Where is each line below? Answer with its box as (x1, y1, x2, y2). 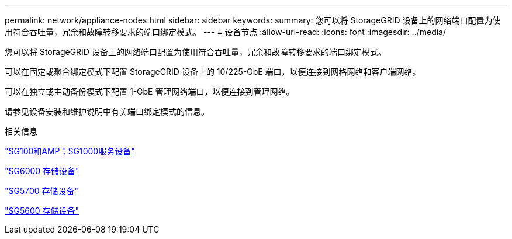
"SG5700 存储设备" (5, 186, 79, 196)
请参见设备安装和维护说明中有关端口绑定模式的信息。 (5, 106, 209, 116)
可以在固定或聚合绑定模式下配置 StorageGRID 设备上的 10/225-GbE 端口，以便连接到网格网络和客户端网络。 (5, 67, 421, 77)
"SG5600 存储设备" (5, 206, 79, 216)
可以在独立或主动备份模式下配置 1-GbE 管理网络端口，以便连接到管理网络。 (5, 86, 295, 96)
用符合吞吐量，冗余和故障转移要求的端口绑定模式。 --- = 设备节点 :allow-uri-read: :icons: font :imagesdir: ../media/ (5, 27, 447, 37)
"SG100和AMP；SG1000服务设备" (5, 146, 135, 156)
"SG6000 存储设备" (5, 166, 79, 176)
